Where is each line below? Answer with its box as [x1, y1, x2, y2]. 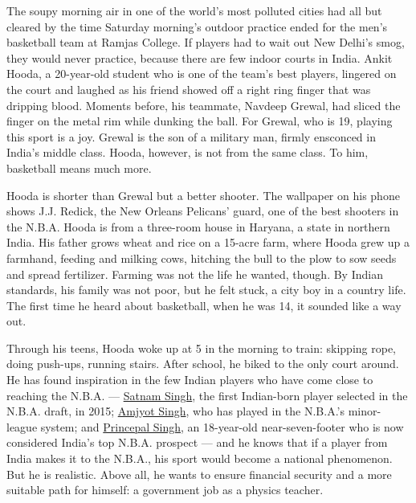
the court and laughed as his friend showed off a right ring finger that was [6, 80, 371, 97]
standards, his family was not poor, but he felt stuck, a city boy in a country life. [6, 281, 406, 298]
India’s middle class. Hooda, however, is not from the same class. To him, [6, 144, 369, 161]
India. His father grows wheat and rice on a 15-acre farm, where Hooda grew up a [6, 234, 410, 251]
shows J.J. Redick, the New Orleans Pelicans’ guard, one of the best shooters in [6, 202, 399, 219]
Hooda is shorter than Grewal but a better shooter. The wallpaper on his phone [6, 186, 400, 203]
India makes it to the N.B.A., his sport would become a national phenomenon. [6, 450, 393, 467]
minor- [348, 403, 381, 419]
